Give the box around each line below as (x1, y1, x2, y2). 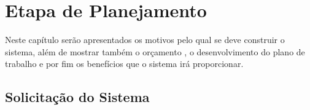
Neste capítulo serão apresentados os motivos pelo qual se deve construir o (5, 33, 285, 46)
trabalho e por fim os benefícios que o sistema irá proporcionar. (5, 57, 244, 70)
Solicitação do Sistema (5, 87, 150, 106)
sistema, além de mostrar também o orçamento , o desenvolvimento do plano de (5, 45, 305, 58)
